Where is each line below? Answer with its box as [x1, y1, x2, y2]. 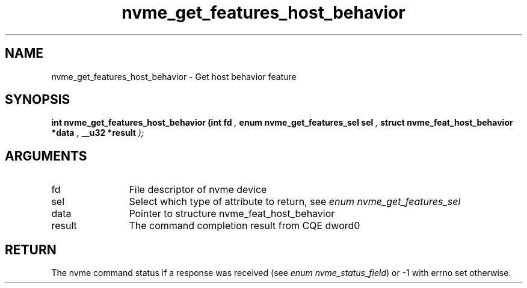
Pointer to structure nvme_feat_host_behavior [129, 207, 335, 220]
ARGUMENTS [5, 148, 87, 164]
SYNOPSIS [5, 92, 70, 108]
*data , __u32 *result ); [51, 127, 144, 138]
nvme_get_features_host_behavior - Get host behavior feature [51, 71, 297, 82]
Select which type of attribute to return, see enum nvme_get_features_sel [129, 195, 461, 208]
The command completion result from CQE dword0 [129, 219, 360, 232]
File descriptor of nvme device [129, 183, 267, 196]
